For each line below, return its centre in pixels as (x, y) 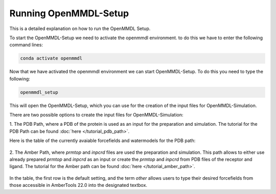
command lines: (26, 45)
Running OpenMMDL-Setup (69, 13)
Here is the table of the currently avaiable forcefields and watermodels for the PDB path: (102, 141)
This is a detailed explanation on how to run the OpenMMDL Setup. (80, 29)
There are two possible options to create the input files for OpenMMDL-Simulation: (96, 115)
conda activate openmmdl (51, 58)
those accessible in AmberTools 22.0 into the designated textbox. (78, 185)
